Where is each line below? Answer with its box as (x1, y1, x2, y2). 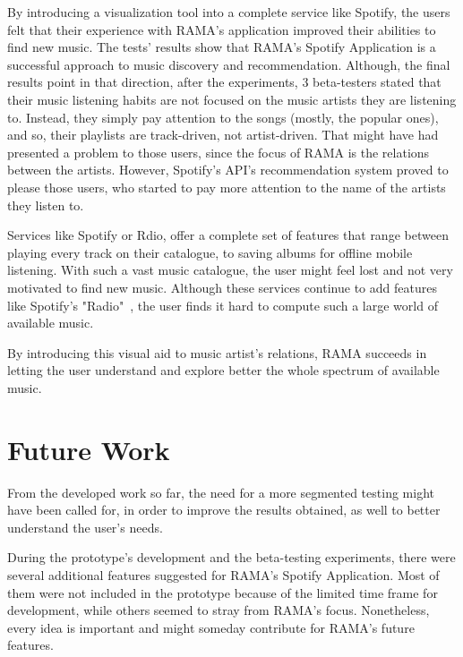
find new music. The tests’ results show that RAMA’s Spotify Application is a (7, 38, 436, 56)
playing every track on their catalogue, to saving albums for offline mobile (7, 243, 413, 261)
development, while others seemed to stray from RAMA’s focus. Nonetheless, (7, 601, 430, 619)
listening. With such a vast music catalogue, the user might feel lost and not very (7, 260, 453, 279)
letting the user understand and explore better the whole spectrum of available (7, 361, 440, 380)
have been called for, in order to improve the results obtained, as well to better (7, 500, 441, 519)
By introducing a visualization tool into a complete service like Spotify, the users (7, 3, 450, 21)
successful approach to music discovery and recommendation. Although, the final (7, 55, 450, 73)
